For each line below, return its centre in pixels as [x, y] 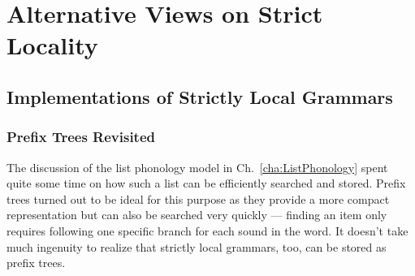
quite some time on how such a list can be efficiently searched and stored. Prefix [206, 183]
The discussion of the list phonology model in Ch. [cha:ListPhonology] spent [197, 167]
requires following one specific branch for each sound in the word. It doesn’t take [207, 230]
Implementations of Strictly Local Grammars [200, 96]
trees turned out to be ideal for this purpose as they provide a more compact [198, 198]
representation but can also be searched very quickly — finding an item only [197, 215]
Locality [52, 45]
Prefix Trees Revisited [81, 137]
